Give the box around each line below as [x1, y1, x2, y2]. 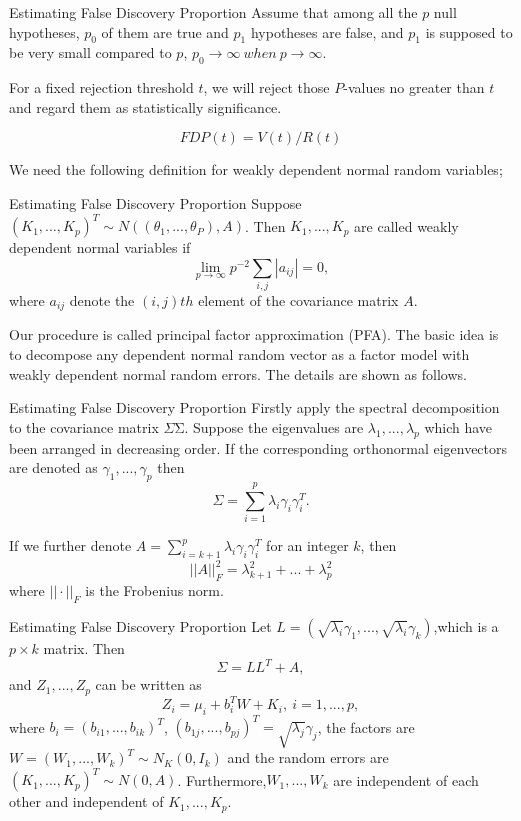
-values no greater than [343, 77, 485, 98]
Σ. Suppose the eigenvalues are [174, 416, 364, 437]
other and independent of [9, 791, 164, 812]
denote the [69, 289, 135, 310]
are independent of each [333, 769, 479, 790]
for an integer [266, 535, 349, 556]
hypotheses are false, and [250, 21, 404, 42]
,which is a [433, 616, 499, 637]
